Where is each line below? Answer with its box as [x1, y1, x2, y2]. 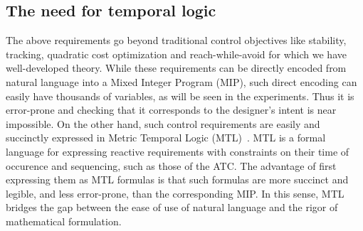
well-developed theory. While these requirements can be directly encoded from [6, 60, 347, 75]
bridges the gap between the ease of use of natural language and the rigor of [6, 200, 338, 215]
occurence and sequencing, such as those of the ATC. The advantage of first [6, 158, 337, 173]
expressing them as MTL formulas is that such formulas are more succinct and [6, 172, 349, 187]
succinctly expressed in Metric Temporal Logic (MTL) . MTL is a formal [6, 130, 326, 145]
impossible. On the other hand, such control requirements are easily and [6, 116, 320, 131]
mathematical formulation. [6, 213, 122, 228]
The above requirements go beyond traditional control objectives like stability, [6, 33, 347, 48]
